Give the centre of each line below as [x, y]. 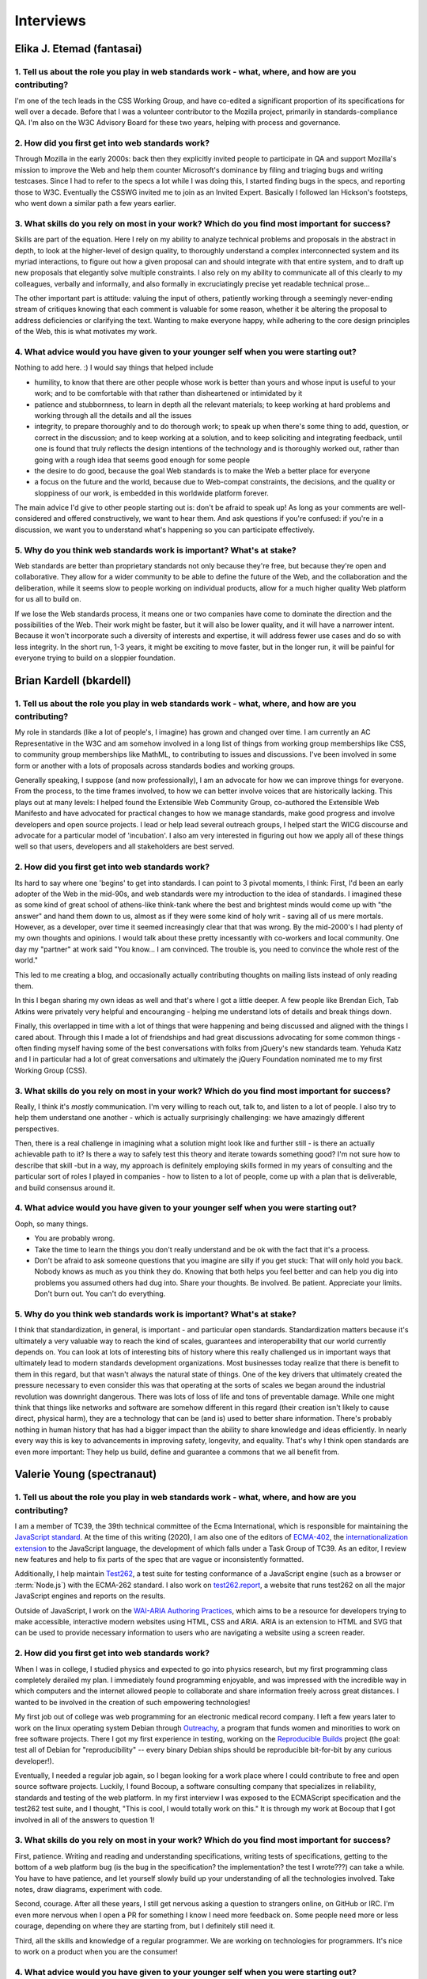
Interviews [50, 21]
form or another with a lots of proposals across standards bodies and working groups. [155, 765]
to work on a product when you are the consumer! [96, 1951]
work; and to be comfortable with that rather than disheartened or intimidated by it [168, 393]
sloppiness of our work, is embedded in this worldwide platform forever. [151, 493]
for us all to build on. [48, 599]
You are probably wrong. [75, 1238]
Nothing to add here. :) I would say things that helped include [114, 367]
